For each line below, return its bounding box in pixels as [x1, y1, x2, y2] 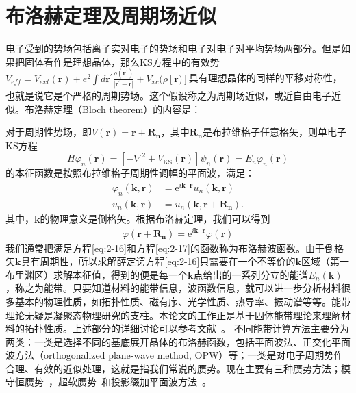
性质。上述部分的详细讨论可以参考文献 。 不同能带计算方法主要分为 [43, 321, 349, 335]
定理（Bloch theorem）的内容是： [53, 101, 201, 116]
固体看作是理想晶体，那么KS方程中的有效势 [24, 54, 220, 68]
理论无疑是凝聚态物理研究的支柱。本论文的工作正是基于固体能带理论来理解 [5, 307, 341, 322]
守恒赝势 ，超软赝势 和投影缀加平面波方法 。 [5, 375, 212, 389]
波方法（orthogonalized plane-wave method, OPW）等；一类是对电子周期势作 [5, 348, 344, 362]
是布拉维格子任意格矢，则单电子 [202, 125, 346, 139]
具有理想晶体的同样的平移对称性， [188, 71, 342, 85]
